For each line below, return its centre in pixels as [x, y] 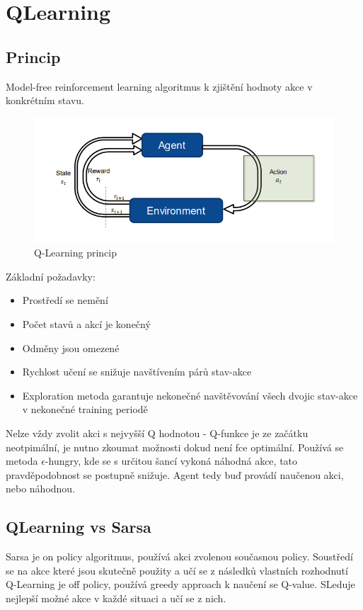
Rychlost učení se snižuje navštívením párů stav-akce [137, 372]
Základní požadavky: [51, 276]
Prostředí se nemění [65, 300]
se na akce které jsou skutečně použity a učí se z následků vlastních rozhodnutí [177, 570]
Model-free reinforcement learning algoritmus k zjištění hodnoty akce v [159, 86]
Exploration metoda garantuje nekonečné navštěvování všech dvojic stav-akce [190, 395]
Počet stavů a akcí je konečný [86, 323]
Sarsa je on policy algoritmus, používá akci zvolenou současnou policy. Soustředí [179, 557]
